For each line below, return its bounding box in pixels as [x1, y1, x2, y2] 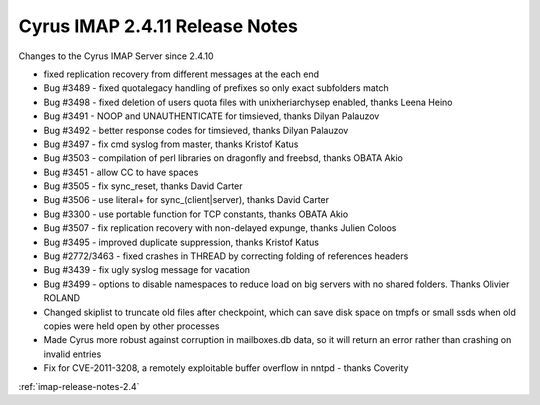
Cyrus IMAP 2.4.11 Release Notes [18, 15, 299, 37]
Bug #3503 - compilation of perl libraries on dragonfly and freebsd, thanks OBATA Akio [43, 152, 404, 164]
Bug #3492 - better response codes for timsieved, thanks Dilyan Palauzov [43, 124, 349, 136]
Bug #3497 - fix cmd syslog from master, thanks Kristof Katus [43, 138, 299, 150]
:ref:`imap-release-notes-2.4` [18, 380, 140, 392]
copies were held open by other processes [43, 320, 220, 332]
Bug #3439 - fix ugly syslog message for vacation [43, 264, 250, 276]
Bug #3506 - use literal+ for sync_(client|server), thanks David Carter [43, 194, 330, 206]
